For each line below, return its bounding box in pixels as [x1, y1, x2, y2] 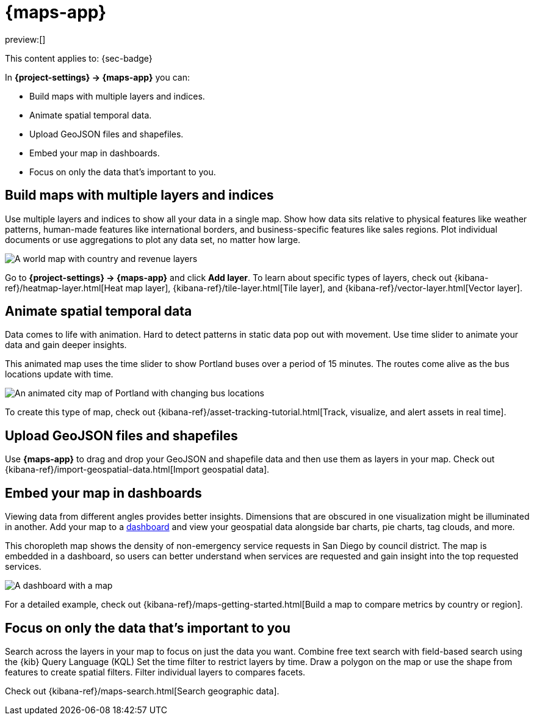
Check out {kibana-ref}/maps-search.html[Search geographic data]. [5, 685, 280, 696]
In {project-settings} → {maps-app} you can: [5, 71, 190, 82]
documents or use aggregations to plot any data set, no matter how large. [5, 234, 301, 245]
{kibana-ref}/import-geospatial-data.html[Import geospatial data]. [5, 464, 270, 475]
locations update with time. [5, 369, 114, 380]
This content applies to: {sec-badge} [5, 53, 153, 64]
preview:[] [5, 34, 46, 45]
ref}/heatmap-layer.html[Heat [5, 282, 123, 293]
